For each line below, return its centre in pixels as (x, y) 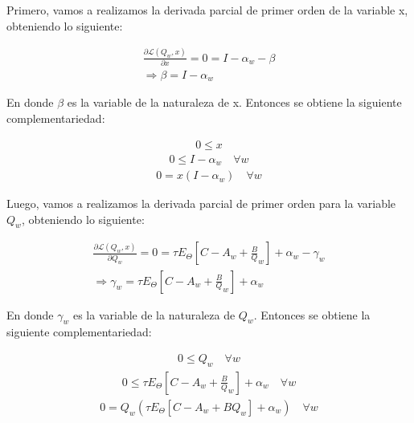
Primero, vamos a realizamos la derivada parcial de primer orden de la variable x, (207, 10)
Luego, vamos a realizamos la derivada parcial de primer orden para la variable (201, 203)
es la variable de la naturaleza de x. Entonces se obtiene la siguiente (234, 102)
